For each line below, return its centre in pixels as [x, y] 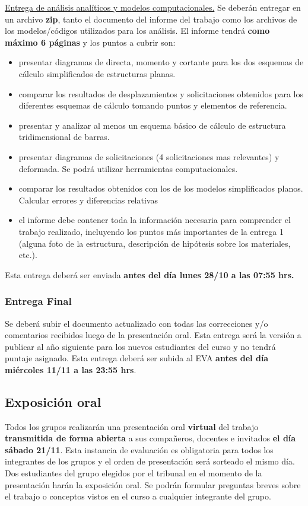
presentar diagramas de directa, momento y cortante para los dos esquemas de [161, 62]
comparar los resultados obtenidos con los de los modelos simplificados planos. [161, 188]
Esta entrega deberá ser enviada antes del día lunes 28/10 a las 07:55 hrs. [150, 274]
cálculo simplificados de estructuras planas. [97, 73]
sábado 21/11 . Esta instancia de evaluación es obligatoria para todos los [139, 449]
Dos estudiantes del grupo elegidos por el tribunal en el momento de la [134, 473]
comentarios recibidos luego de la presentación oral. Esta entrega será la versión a [153, 335]
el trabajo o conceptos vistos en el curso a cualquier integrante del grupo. [138, 496]
